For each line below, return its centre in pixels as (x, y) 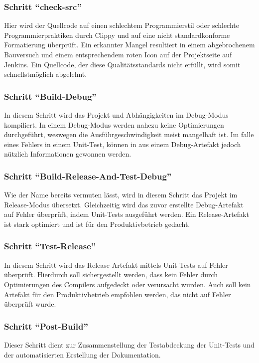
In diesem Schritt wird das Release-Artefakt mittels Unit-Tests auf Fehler (116, 265)
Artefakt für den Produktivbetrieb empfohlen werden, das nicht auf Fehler (118, 294)
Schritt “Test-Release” (50, 246)
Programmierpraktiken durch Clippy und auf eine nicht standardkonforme (117, 35)
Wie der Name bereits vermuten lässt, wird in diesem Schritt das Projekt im (121, 195)
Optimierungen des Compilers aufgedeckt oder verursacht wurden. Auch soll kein (128, 284)
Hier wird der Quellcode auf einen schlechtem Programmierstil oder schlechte (122, 25)
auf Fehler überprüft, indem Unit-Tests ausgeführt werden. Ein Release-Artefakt (127, 214)
